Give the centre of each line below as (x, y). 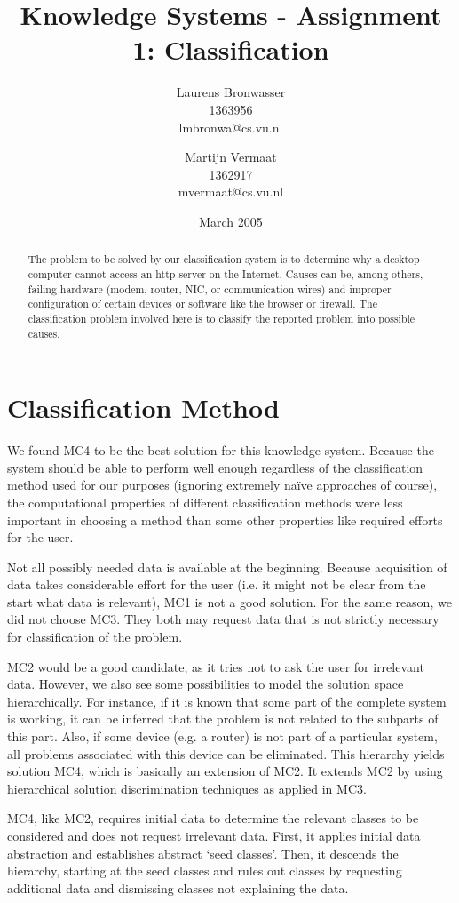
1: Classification (231, 49)
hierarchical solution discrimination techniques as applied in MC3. (187, 788)
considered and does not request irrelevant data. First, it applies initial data (214, 836)
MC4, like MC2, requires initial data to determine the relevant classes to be (213, 818)
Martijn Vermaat (231, 157)
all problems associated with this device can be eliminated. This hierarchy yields (226, 753)
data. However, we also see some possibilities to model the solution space (206, 684)
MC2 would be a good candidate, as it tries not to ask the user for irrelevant (216, 666)
